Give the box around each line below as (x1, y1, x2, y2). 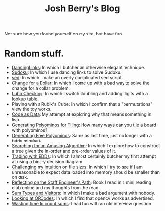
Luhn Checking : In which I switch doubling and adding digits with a (11, 91, 148, 97)
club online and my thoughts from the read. (11, 185, 100, 191)
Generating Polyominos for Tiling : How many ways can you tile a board (11, 122, 157, 128)
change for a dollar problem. (11, 85, 70, 91)
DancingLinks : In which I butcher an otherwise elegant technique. (11, 65, 145, 70)
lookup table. (11, 96, 39, 102)
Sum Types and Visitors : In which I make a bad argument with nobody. (11, 190, 155, 196)
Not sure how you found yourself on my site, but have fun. (4, 31, 123, 37)
